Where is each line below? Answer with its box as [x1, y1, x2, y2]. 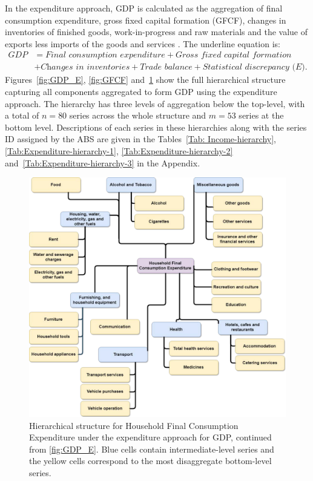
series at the [239, 109, 284, 122]
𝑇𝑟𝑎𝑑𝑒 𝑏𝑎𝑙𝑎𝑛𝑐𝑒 [140, 63, 193, 72]
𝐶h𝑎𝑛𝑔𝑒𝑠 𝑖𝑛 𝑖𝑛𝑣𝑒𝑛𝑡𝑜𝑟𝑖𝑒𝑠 [41, 63, 130, 72]
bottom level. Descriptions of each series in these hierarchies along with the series [5, 120, 307, 133]
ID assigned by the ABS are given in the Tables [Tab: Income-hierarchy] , [5, 133, 276, 145]
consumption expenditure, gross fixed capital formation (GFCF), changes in [5, 13, 286, 26]
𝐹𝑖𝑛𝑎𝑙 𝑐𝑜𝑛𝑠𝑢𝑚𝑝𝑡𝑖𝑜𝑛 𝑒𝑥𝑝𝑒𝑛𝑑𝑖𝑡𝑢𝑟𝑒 [45, 51, 165, 60]
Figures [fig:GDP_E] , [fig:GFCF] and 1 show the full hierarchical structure [5, 73, 286, 86]
